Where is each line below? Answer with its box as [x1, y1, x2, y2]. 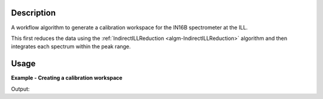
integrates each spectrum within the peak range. [11, 43, 131, 50]
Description [11, 8, 56, 18]
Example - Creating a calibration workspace [11, 75, 123, 82]
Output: [11, 85, 30, 92]
